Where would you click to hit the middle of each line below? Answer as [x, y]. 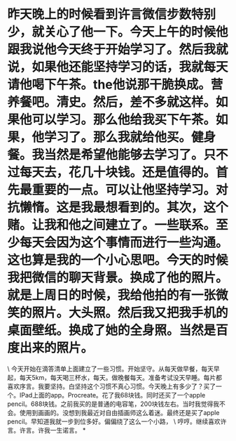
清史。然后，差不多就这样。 [136, 102]
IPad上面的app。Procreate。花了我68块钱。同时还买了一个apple [112, 395]
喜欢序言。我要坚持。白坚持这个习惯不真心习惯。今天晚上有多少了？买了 [111, 386]
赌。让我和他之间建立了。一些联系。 [112, 225]
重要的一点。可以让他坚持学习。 [124, 190]
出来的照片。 [57, 348]
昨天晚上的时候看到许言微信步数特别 [112, 14]
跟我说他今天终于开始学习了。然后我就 [118, 50]
